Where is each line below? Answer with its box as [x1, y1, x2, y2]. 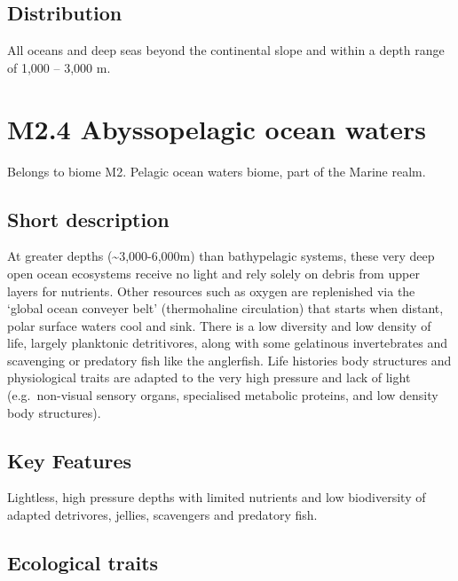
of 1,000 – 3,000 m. [7, 58, 111, 76]
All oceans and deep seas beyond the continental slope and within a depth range [7, 41, 445, 59]
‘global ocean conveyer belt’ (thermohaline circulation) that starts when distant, [7, 299, 444, 318]
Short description [7, 205, 170, 232]
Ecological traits [7, 549, 159, 577]
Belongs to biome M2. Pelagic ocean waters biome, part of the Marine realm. [7, 161, 426, 180]
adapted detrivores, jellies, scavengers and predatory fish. [7, 506, 318, 524]
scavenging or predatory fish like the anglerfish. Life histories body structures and [7, 350, 452, 369]
